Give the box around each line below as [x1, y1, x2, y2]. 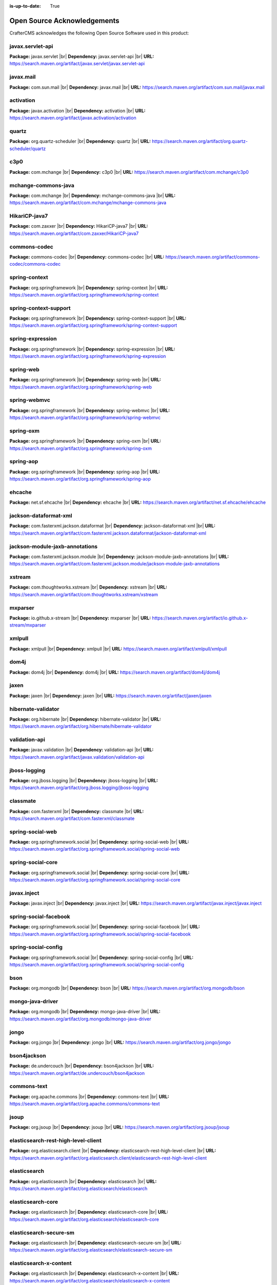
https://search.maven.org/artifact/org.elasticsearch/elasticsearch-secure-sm [9, 1247, 173, 1253]
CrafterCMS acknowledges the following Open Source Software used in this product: [9, 30, 189, 36]
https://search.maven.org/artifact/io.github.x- [152, 615, 248, 621]
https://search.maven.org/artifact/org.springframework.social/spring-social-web [9, 846, 180, 852]
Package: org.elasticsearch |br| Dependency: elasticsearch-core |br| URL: [9, 1209, 169, 1215]
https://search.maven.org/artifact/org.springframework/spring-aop [9, 476, 151, 482]
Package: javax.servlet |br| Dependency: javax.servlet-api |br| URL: [9, 53, 154, 60]
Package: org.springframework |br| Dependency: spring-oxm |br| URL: [9, 438, 162, 444]
